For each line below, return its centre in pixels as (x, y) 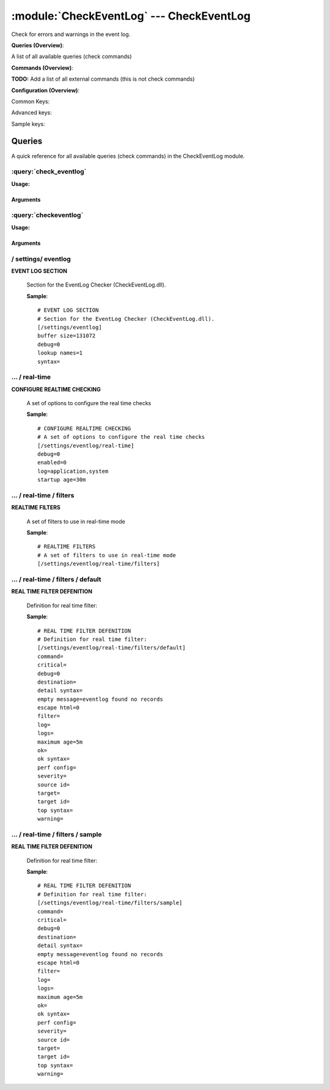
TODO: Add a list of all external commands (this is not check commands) (103, 79)
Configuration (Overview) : (45, 90)
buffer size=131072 (67, 336)
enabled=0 (52, 463)
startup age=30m (62, 480)
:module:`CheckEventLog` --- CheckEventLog (131, 16)
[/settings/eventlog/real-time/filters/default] (112, 648)
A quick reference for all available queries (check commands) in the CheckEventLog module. (128, 156)
